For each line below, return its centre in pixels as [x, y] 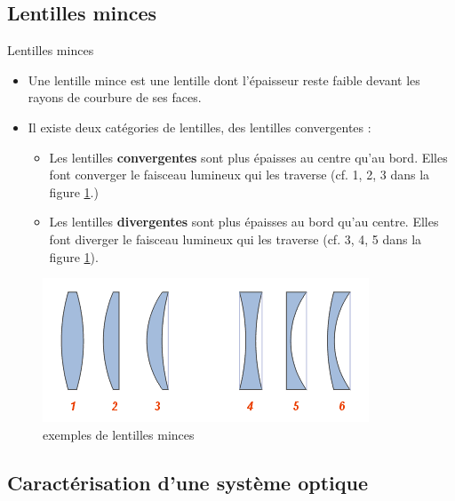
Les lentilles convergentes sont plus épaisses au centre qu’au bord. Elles [248, 157]
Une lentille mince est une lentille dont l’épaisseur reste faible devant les [224, 80]
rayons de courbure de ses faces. [115, 97]
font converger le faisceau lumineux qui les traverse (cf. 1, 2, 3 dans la [239, 175]
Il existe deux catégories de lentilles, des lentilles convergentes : [200, 127]
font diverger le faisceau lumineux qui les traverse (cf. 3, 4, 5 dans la [235, 239]
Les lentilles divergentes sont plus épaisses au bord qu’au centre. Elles [244, 222]
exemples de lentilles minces [119, 434]
